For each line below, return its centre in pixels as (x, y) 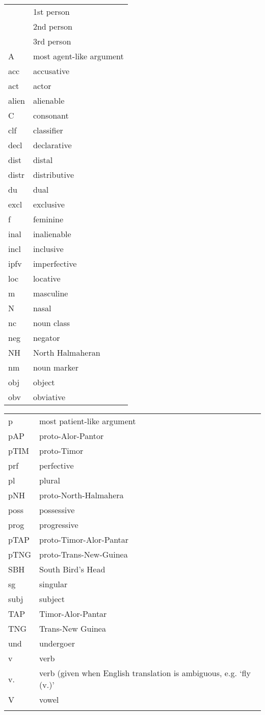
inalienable (52, 234)
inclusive (48, 249)
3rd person (52, 41)
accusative (51, 71)
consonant (51, 115)
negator (46, 338)
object (44, 382)
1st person (51, 11)
